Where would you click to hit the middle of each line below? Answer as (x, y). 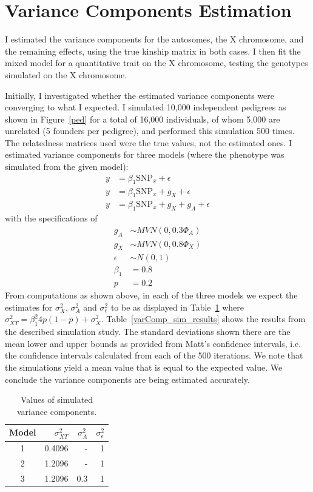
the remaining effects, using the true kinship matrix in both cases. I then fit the (153, 51)
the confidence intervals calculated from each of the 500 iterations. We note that (154, 355)
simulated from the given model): (67, 167)
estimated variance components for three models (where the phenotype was (145, 154)
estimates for (29, 307)
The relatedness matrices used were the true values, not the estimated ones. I (149, 142)
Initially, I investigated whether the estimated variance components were (140, 95)
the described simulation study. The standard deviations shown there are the (148, 332)
